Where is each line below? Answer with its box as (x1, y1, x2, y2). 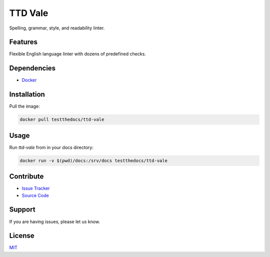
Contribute (9, 172, 44, 181)
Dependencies (9, 64, 56, 72)
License (9, 232, 34, 240)
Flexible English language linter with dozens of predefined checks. (9, 51, 146, 57)
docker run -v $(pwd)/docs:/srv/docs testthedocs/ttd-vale (19, 158, 167, 163)
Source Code (21, 192, 49, 198)
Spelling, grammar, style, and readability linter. (9, 25, 105, 31)
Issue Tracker (21, 185, 50, 192)
